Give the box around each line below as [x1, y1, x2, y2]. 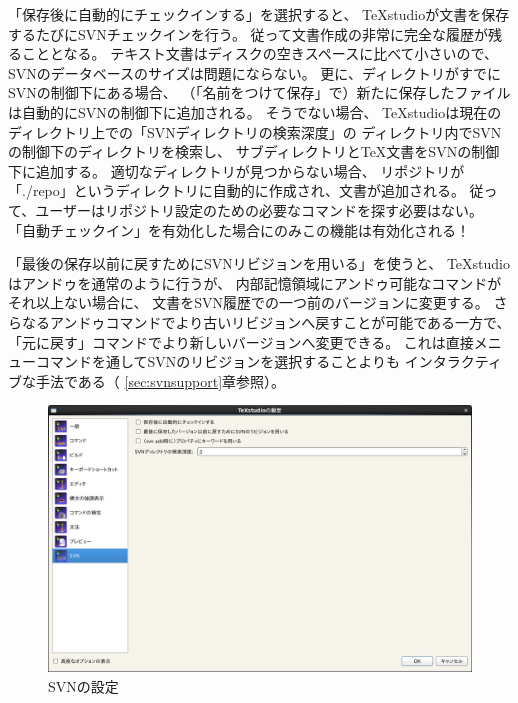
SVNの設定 [48, 675, 119, 696]
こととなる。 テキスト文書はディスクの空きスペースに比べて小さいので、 [21, 43, 499, 64]
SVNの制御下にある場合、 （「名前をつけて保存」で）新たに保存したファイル [8, 82, 511, 103]
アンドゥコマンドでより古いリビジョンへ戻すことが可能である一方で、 [49, 311, 511, 332]
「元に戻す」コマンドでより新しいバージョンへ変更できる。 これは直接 [8, 331, 474, 352]
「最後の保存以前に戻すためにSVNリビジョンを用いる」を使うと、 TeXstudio [8, 253, 510, 274]
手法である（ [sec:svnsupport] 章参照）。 [35, 370, 286, 391]
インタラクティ [404, 351, 502, 372]
